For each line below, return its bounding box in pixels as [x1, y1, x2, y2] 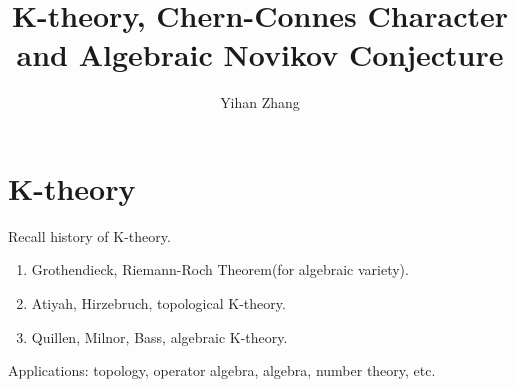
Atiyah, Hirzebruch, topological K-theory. [31, 293, 286, 314]
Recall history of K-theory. [8, 225, 171, 246]
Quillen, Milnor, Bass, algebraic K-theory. [31, 326, 288, 347]
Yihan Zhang [220, 92, 300, 113]
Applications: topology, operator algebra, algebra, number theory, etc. [8, 360, 436, 381]
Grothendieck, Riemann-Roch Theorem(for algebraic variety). [31, 259, 409, 280]
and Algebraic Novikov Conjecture [16, 34, 504, 75]
